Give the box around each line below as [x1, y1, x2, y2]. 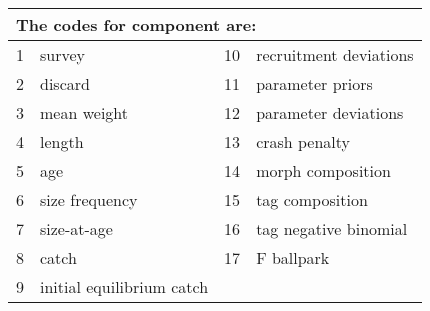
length [40, 130, 84, 153]
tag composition [256, 188, 368, 211]
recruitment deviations [256, 43, 414, 66]
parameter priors [256, 72, 373, 95]
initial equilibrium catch [40, 275, 209, 298]
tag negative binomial [256, 217, 408, 240]
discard [40, 72, 90, 95]
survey [40, 43, 86, 66]
